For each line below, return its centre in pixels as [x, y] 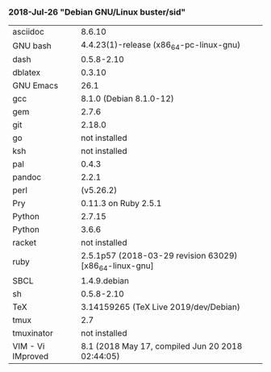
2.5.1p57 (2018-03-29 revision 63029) [159, 256]
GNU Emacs [35, 85]
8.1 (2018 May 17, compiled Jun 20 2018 [161, 346]
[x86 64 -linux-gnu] [117, 267]
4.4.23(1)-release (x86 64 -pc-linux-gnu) [161, 46]
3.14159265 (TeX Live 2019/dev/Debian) [160, 307]
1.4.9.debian [104, 280]
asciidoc [28, 32]
